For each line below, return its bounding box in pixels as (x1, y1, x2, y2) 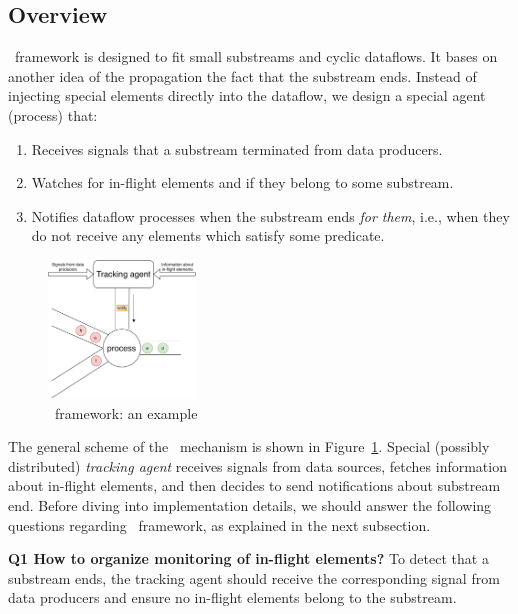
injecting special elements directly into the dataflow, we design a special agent (8, 85, 486, 106)
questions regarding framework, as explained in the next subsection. (8, 514, 431, 535)
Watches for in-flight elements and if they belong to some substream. (31, 172, 454, 193)
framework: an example (54, 402, 198, 423)
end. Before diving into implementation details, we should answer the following (8, 494, 492, 515)
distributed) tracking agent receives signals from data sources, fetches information (8, 455, 507, 476)
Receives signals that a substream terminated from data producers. (31, 138, 443, 159)
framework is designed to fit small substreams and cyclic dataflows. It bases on (14, 46, 498, 67)
